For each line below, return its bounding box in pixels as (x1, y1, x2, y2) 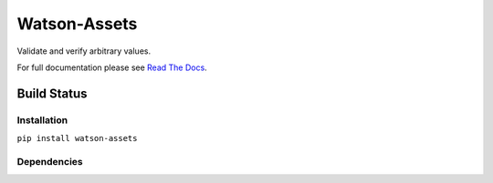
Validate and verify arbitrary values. (16, 46, 151, 56)
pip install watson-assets (16, 133, 138, 144)
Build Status (16, 86, 88, 101)
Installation (16, 114, 68, 127)
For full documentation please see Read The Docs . (16, 62, 207, 73)
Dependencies (16, 155, 84, 168)
